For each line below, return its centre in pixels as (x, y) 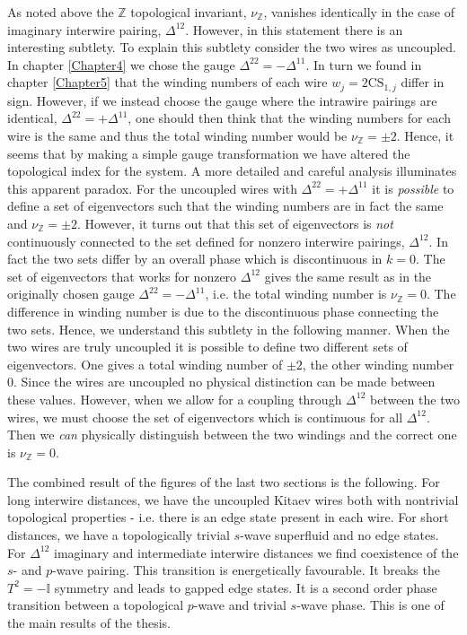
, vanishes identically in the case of (359, 12)
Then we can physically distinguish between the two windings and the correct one (232, 435)
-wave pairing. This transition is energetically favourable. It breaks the (246, 570)
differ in (423, 82)
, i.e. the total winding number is (296, 294)
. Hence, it (425, 136)
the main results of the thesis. (89, 623)
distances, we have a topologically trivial (119, 535)
